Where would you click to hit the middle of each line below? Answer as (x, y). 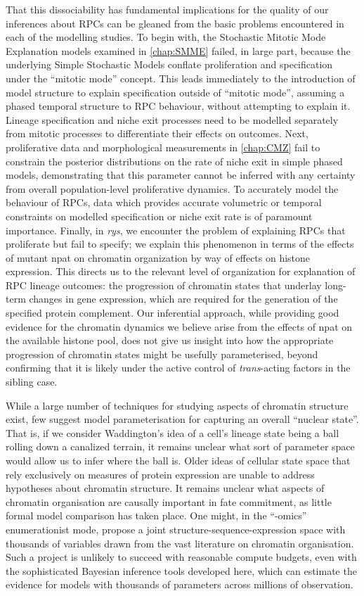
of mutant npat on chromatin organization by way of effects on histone (158, 257)
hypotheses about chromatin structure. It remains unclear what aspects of (165, 488)
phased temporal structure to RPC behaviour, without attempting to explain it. (178, 106)
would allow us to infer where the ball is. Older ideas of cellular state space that (178, 460)
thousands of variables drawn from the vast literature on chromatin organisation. (180, 543)
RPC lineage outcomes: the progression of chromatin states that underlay (164, 285)
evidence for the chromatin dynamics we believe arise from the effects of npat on (179, 326)
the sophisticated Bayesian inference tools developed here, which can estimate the (181, 570)
